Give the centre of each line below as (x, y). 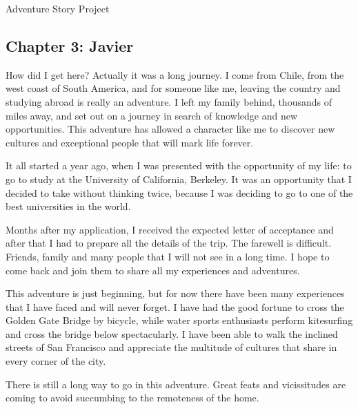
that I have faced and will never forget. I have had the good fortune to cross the (175, 306)
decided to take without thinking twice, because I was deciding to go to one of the (179, 192)
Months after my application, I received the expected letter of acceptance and (170, 229)
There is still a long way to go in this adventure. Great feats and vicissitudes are (176, 384)
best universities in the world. (68, 206)
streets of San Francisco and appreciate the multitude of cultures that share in (171, 347)
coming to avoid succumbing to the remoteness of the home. (132, 398)
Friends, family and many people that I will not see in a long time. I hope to (168, 256)
